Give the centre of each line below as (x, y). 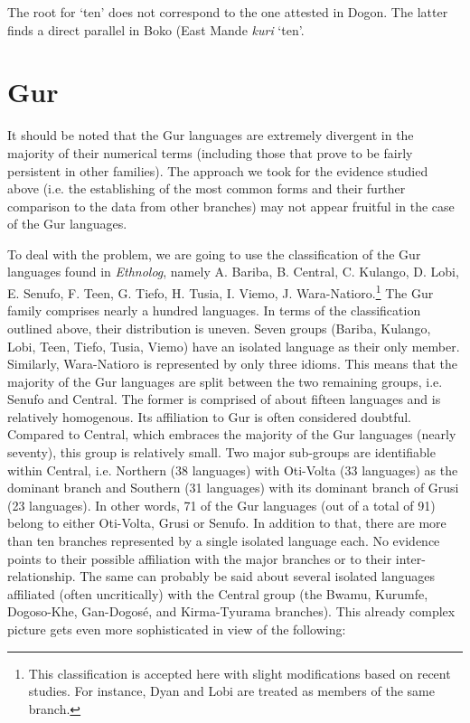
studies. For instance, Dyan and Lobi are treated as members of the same (231, 691)
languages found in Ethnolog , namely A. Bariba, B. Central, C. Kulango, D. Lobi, (233, 272)
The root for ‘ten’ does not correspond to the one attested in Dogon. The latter (228, 12)
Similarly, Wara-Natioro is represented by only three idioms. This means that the (233, 364)
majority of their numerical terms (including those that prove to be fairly (210, 152)
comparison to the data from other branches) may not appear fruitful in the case (231, 206)
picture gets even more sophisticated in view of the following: (177, 629)
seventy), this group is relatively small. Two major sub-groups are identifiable (221, 452)
